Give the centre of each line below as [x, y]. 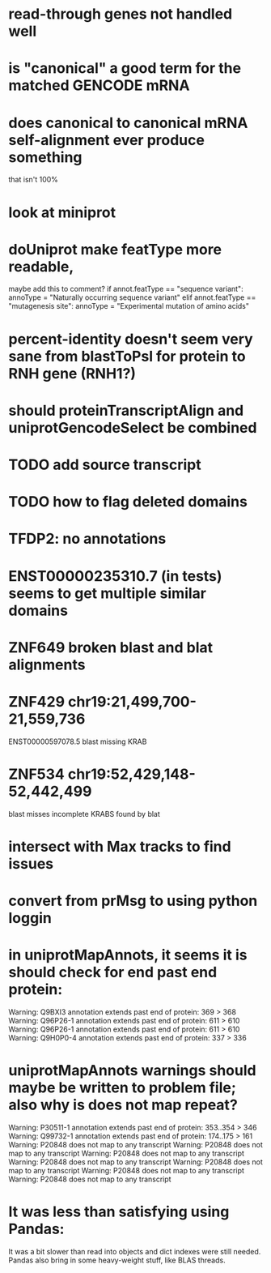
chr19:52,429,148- [131, 774]
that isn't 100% [34, 180]
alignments [47, 664]
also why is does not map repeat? [123, 1105]
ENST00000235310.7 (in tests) [115, 576]
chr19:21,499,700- [132, 701]
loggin [30, 918]
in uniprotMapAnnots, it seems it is [128, 955]
